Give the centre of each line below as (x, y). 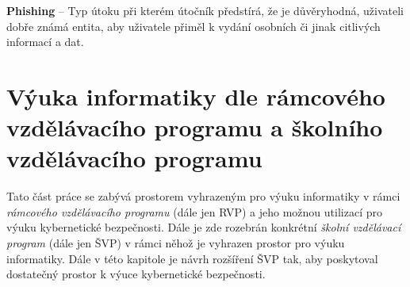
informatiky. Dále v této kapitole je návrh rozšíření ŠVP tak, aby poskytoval (192, 258)
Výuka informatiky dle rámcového (196, 96)
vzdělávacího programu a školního (195, 127)
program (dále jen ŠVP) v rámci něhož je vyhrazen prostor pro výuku (176, 243)
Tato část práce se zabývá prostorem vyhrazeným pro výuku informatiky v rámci (203, 196)
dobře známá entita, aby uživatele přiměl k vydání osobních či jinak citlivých (194, 26)
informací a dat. (45, 42)
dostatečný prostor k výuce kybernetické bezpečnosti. (136, 274)
